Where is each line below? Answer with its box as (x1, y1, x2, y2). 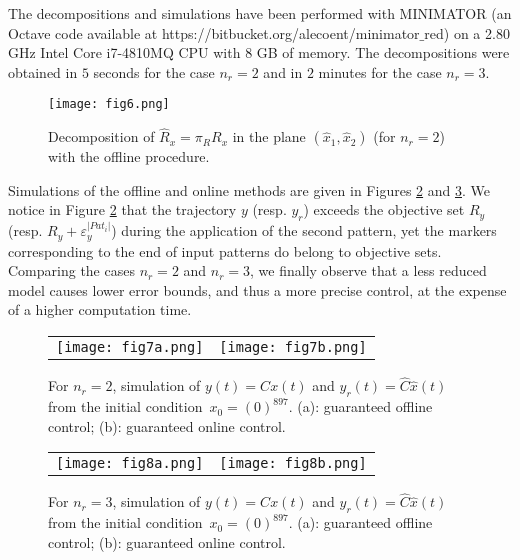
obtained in (8, 61, 78, 82)
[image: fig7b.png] (219, 339, 367, 356)
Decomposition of (48, 126, 155, 147)
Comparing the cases (8, 260, 135, 281)
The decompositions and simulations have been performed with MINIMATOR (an (8, 3, 512, 23)
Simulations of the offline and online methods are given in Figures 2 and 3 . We (8, 179, 490, 200)
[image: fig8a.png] (56, 455, 204, 472)
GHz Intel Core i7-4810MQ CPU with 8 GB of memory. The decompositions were (8, 42, 510, 63)
